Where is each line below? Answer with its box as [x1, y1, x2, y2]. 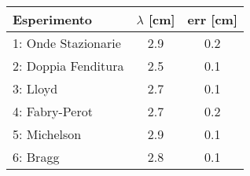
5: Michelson [13, 125, 82, 143]
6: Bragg [13, 148, 60, 166]
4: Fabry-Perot [13, 102, 93, 120]
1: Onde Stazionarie [13, 34, 121, 52]
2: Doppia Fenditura [13, 57, 124, 75]
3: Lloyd [13, 79, 58, 97]
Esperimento [13, 10, 93, 28]
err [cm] [187, 10, 238, 28]
